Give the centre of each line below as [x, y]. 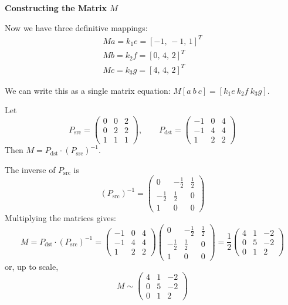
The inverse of [30, 169]
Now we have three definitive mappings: [76, 27]
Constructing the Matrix [56, 8]
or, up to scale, [32, 266]
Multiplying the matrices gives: [60, 218]
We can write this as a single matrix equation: [88, 90]
